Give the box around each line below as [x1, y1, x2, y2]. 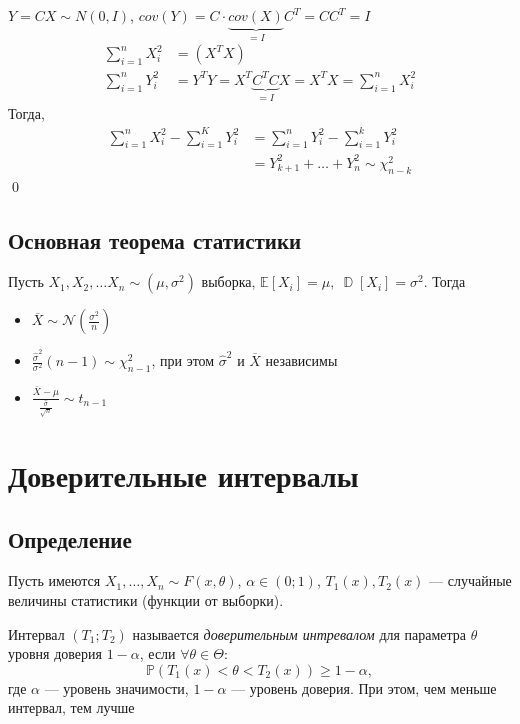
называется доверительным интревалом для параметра [132, 623, 467, 644]
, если [139, 643, 176, 664]
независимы [265, 350, 338, 371]
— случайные [429, 570, 512, 591]
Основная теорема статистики [8, 224, 302, 255]
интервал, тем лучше [8, 697, 135, 718]
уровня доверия [8, 643, 103, 664]
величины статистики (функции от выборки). [8, 590, 284, 610]
